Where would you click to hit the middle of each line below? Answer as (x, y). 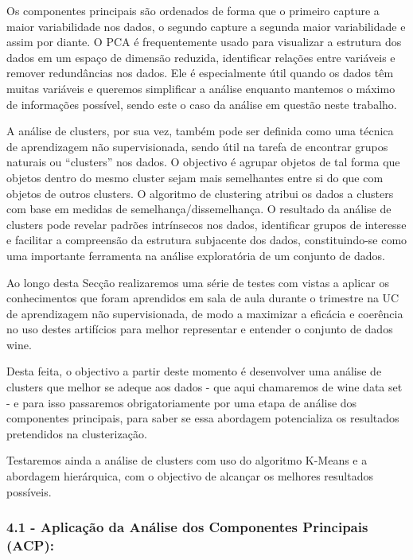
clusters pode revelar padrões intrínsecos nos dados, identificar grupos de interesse (206, 224)
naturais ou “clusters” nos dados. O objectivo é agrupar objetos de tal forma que (203, 162)
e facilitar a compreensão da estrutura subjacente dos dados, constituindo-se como (207, 240)
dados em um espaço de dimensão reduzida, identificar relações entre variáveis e (201, 57)
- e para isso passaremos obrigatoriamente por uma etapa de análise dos (182, 402)
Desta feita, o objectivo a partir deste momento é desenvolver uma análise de (194, 371)
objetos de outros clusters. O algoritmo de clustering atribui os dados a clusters (200, 193)
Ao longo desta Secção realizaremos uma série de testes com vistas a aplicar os (198, 282)
